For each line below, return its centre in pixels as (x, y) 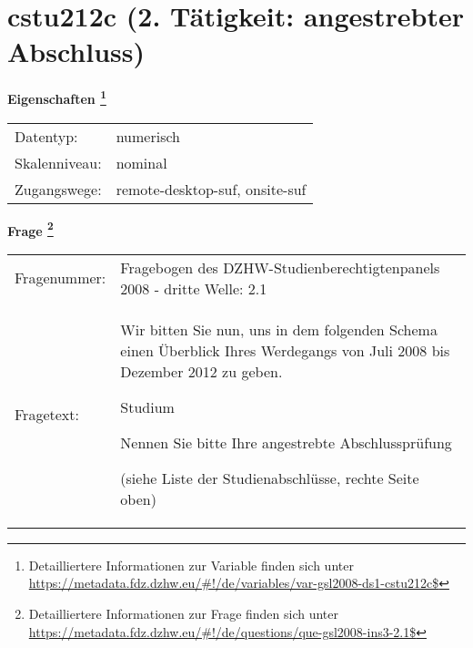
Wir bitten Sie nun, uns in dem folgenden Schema (279, 329)
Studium (147, 406)
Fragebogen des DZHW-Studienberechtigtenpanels (280, 267)
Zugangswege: (58, 189)
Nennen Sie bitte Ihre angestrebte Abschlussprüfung (286, 442)
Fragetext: (47, 414)
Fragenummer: (60, 278)
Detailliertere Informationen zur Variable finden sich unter (191, 565)
